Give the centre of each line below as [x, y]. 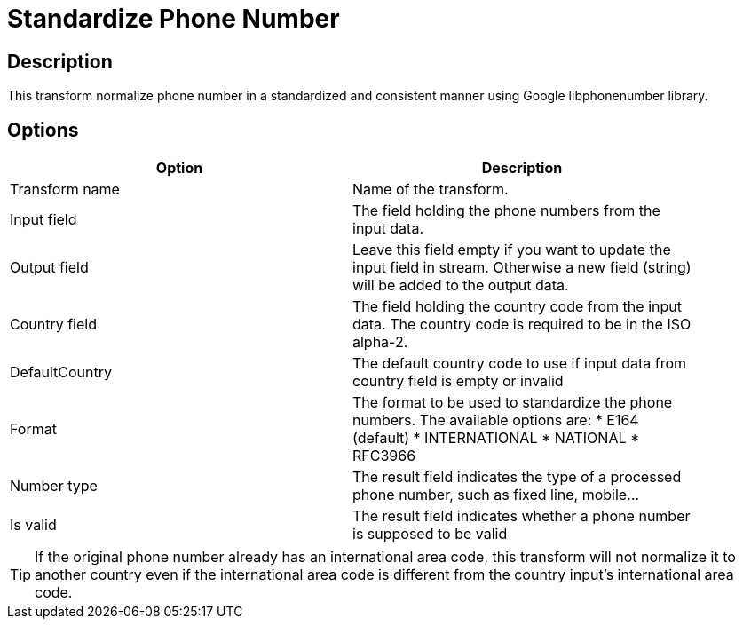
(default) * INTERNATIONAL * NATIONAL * [496, 438]
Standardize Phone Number [174, 19]
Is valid [33, 525]
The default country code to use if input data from [520, 364]
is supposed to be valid [430, 534]
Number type [54, 486]
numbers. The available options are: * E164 [496, 420]
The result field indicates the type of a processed [517, 477]
